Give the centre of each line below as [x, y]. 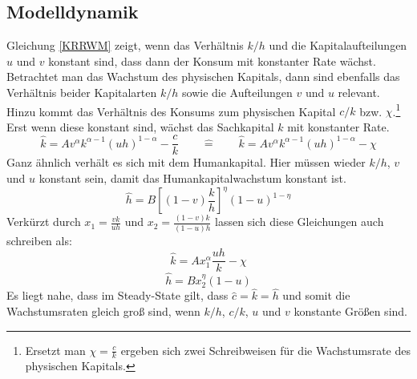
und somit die [316, 295]
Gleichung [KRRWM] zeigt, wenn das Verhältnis [125, 45]
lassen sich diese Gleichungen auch [300, 222]
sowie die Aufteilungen [237, 92]
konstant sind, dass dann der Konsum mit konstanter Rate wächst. [212, 60]
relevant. [359, 92]
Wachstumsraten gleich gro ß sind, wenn [103, 310]
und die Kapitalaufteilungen [338, 45]
